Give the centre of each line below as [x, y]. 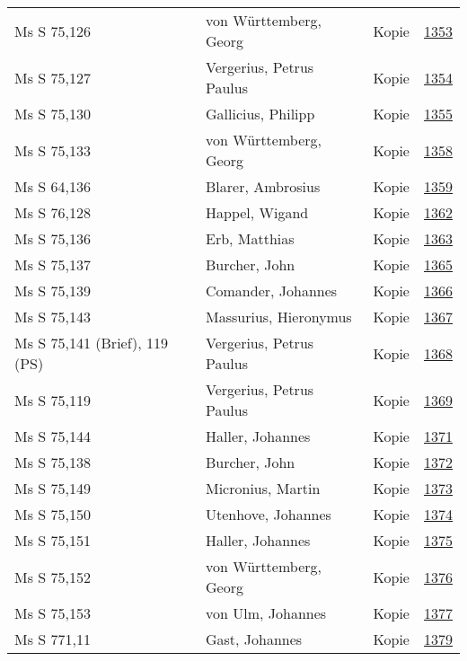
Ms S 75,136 [53, 238]
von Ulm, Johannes [266, 613]
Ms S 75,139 [53, 291]
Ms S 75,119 [53, 400]
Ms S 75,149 [53, 488]
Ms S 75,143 [53, 317]
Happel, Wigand [257, 212]
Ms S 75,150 [53, 514]
